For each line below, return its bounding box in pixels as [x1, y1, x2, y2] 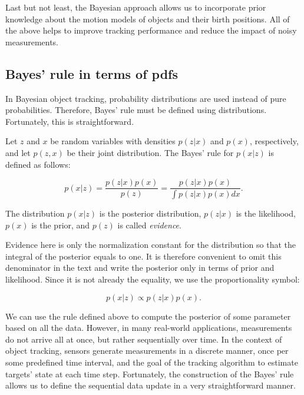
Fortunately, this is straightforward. [5, 115, 134, 127]
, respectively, [249, 135, 299, 147]
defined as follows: [5, 158, 71, 170]
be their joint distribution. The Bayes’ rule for [67, 146, 234, 158]
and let [5, 146, 31, 158]
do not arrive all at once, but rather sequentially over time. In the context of [5, 333, 282, 345]
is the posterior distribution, [99, 207, 201, 220]
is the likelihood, [236, 207, 296, 220]
